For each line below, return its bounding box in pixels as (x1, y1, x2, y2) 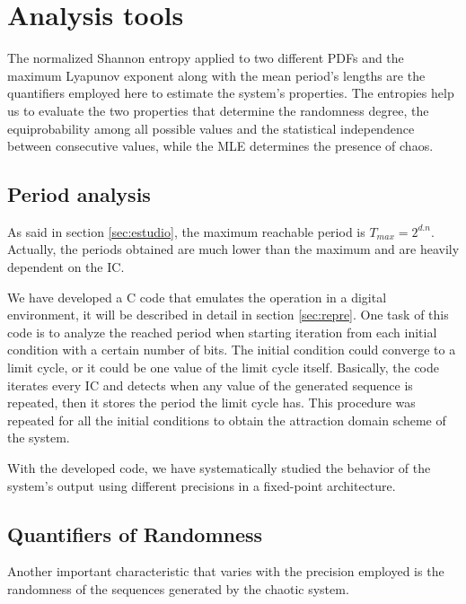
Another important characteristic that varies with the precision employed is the (7, 562, 444, 581)
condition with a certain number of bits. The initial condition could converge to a (7, 340, 456, 359)
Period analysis (7, 180, 151, 208)
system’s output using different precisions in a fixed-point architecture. (7, 476, 396, 495)
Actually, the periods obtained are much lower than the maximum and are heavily (7, 240, 460, 258)
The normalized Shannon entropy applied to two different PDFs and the (7, 48, 404, 67)
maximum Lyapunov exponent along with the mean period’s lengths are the (7, 66, 426, 84)
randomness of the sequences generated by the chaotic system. (7, 580, 349, 598)
